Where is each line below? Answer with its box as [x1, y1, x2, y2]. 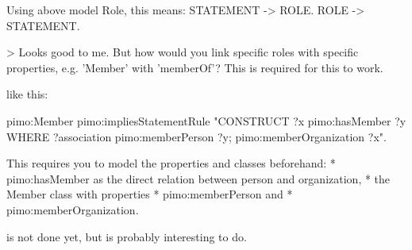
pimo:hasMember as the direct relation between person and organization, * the [6, 170, 391, 187]
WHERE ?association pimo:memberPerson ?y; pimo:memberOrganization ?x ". [6, 128, 387, 144]
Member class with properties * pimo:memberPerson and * [6, 186, 293, 202]
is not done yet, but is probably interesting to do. [6, 228, 247, 244]
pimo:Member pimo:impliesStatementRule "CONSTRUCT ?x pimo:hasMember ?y [6, 112, 406, 129]
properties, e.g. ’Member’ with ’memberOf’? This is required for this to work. [6, 59, 383, 75]
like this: [6, 86, 48, 102]
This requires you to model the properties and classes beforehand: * [6, 155, 336, 171]
